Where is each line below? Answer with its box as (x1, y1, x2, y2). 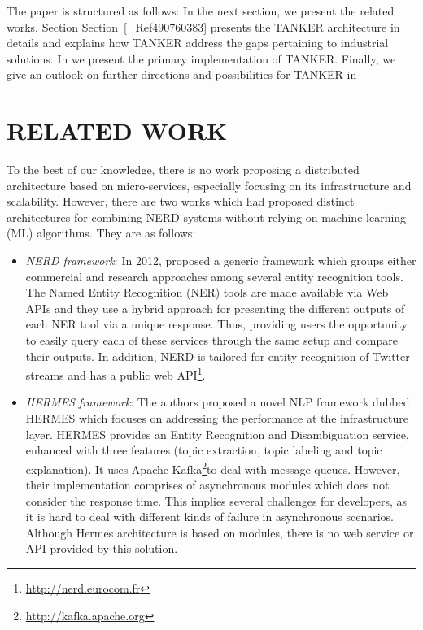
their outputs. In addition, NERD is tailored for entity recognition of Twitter (25, 347, 410, 364)
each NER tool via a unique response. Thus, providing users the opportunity (25, 315, 408, 332)
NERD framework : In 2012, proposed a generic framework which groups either (25, 252, 416, 269)
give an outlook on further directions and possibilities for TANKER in (7, 66, 357, 83)
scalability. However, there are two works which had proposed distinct (7, 193, 355, 210)
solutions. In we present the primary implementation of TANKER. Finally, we (7, 50, 396, 67)
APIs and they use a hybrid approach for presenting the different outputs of (25, 299, 405, 316)
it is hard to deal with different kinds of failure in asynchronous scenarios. (25, 508, 394, 525)
